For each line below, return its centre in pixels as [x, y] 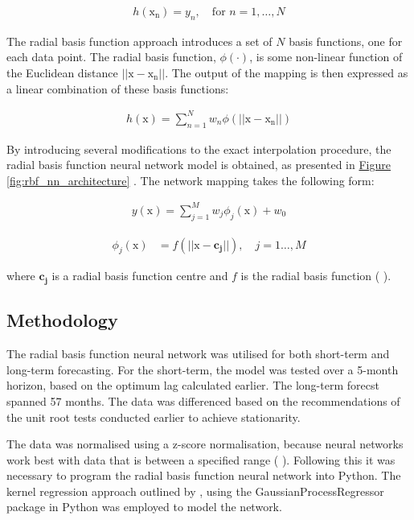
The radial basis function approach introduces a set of [139, 41]
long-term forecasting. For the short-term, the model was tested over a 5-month [203, 369]
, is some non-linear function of [326, 57]
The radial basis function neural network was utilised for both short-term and [198, 354]
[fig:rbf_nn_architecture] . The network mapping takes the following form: [191, 180]
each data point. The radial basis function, [111, 57]
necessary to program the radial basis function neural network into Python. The [204, 475]
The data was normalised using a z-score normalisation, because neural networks [205, 444]
